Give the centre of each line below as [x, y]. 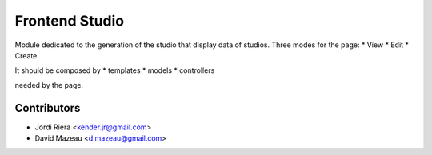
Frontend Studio [70, 21]
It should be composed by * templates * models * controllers [115, 70]
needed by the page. [49, 85]
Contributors [48, 108]
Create [26, 55]
